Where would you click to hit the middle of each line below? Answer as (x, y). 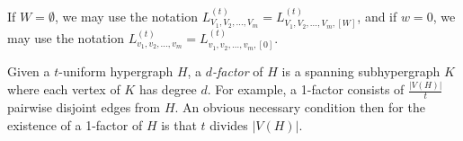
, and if (377, 16)
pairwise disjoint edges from (84, 107)
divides (229, 124)
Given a (29, 71)
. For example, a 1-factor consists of (306, 89)
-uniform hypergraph (116, 71)
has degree (168, 89)
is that (179, 124)
